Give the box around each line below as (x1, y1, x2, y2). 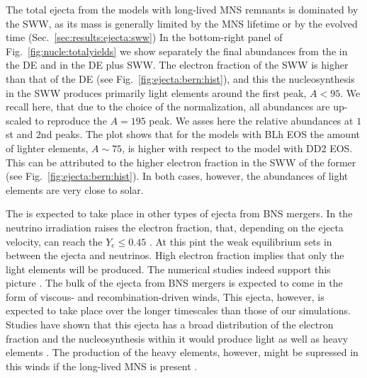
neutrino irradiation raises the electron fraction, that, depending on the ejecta (6, 219, 344, 234)
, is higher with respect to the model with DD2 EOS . (122, 140, 353, 155)
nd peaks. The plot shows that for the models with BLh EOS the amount (40, 127, 360, 142)
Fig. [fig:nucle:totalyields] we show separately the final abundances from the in (6, 43, 348, 58)
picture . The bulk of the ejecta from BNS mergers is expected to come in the (6, 275, 343, 290)
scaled (6, 113, 32, 127)
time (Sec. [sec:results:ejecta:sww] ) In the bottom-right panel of (6, 30, 283, 45)
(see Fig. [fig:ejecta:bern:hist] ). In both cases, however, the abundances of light (6, 168, 349, 183)
